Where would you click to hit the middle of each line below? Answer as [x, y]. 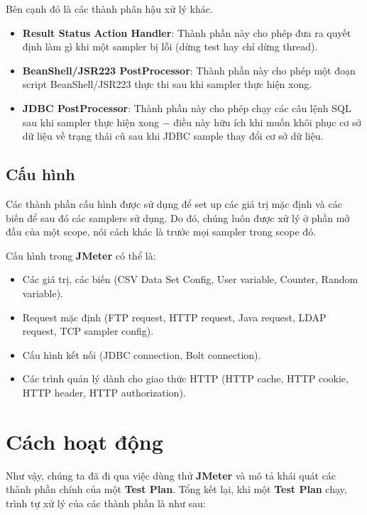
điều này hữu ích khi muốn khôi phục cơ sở [267, 122]
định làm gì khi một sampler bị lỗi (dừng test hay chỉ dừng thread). [170, 46]
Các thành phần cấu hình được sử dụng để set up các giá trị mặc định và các [174, 203]
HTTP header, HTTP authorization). [104, 392]
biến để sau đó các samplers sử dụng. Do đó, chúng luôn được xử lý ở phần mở [178, 217]
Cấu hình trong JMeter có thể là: [81, 255]
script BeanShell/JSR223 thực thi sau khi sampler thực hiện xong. [167, 84]
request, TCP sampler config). [88, 331]
